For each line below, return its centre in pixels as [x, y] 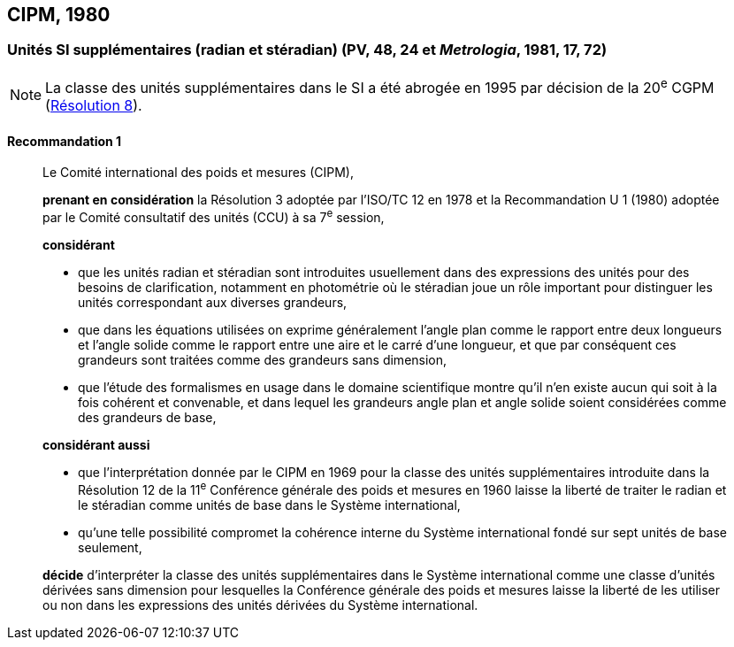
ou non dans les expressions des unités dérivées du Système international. [260, 605]
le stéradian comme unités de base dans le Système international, [269, 505]
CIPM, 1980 [59, 15]
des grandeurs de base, [147, 417]
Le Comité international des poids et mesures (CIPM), [198, 173]
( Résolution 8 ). [94, 106]
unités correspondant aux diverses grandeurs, [213, 302]
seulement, [110, 547]
